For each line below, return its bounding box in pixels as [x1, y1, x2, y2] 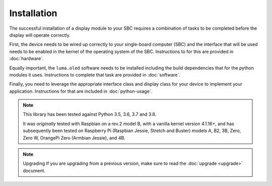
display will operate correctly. [9, 32, 71, 38]
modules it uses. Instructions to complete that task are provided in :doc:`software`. [9, 72, 181, 78]
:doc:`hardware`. [9, 55, 44, 61]
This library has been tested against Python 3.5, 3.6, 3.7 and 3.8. [23, 111, 157, 117]
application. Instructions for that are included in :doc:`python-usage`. [9, 88, 153, 94]
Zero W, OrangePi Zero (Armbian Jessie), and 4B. [23, 135, 126, 141]
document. [23, 167, 45, 173]
